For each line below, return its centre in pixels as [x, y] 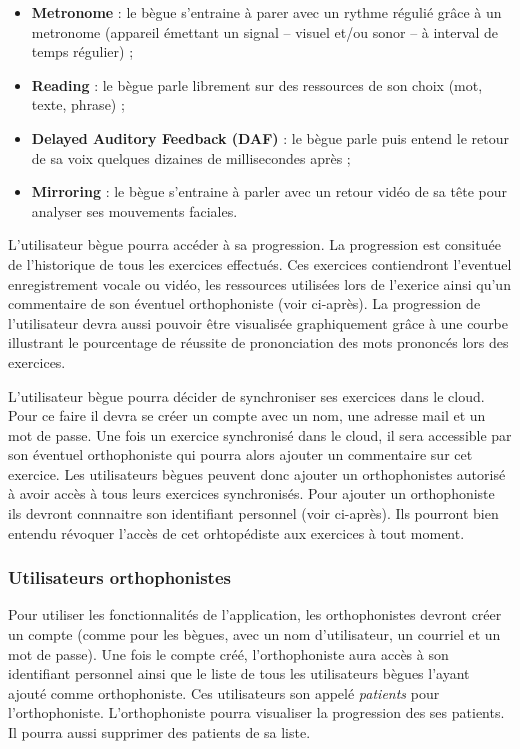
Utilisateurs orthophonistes [119, 577]
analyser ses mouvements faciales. [134, 210]
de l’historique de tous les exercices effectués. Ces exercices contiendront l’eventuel [260, 263]
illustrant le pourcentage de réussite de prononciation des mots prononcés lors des [258, 342]
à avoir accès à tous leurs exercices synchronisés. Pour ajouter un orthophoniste [251, 493]
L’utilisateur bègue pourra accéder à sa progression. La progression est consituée [254, 244]
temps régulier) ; [82, 51]
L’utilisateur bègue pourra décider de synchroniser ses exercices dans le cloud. [246, 395]
